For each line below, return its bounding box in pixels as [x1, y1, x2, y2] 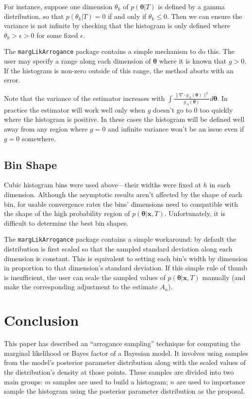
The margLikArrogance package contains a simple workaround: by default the [4, 234, 236, 244]
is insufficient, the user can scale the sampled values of [4, 272, 166, 282]
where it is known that [159, 56, 227, 66]
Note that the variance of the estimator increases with [4, 93, 165, 103]
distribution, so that [4, 11, 64, 21]
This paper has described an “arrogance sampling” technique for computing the [4, 338, 241, 349]
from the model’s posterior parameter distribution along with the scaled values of [4, 357, 246, 367]
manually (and [202, 272, 246, 282]
